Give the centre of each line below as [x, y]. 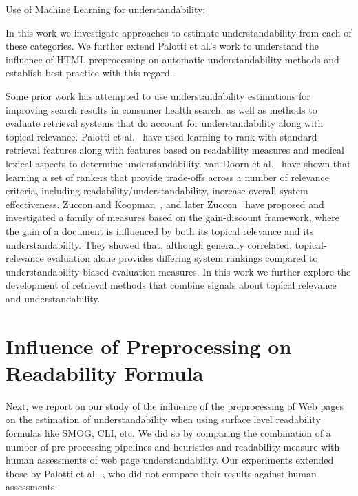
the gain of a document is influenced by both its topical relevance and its [160, 230]
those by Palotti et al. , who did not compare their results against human [161, 473]
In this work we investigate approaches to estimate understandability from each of [179, 32]
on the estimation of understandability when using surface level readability [163, 419]
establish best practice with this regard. [89, 73]
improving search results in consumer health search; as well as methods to [161, 109]
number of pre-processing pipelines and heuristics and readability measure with [173, 446]
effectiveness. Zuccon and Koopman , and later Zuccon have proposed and [165, 204]
